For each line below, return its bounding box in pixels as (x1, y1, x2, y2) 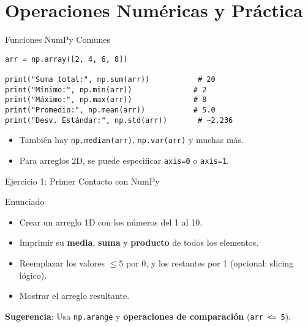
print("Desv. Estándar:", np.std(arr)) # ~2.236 (5, 116, 233, 125)
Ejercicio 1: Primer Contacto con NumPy (5, 174, 160, 187)
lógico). (19, 268, 47, 281)
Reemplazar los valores (19, 257, 105, 269)
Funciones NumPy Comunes (5, 33, 111, 46)
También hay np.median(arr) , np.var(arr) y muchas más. (19, 133, 244, 146)
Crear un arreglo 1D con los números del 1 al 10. (19, 215, 203, 228)
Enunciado (5, 195, 45, 208)
